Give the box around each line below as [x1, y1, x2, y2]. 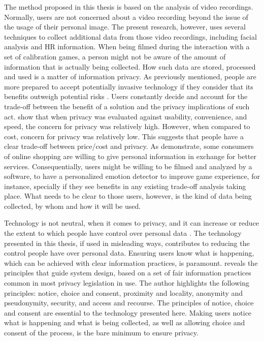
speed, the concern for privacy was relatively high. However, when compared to [4, 121, 250, 132]
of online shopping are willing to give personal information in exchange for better [4, 150, 257, 161]
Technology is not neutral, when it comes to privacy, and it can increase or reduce [4, 218, 259, 228]
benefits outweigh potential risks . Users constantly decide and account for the [4, 91, 248, 102]
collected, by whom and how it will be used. [4, 200, 141, 211]
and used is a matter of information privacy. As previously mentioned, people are [4, 71, 256, 82]
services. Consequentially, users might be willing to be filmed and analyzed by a [4, 161, 252, 171]
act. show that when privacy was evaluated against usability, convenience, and [4, 111, 247, 121]
